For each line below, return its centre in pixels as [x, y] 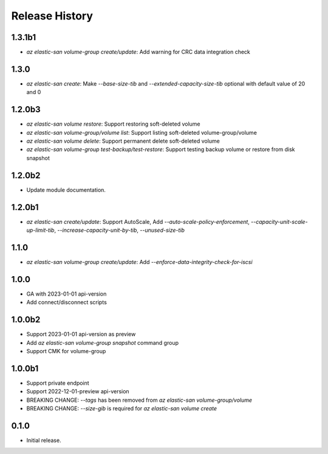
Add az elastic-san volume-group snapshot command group [103, 342]
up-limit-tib [40, 230]
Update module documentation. [66, 190]
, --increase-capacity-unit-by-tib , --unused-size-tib [120, 230]
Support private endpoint [58, 383]
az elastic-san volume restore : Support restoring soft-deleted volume [113, 124]
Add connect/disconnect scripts [67, 302]
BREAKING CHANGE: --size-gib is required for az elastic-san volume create [121, 408]
